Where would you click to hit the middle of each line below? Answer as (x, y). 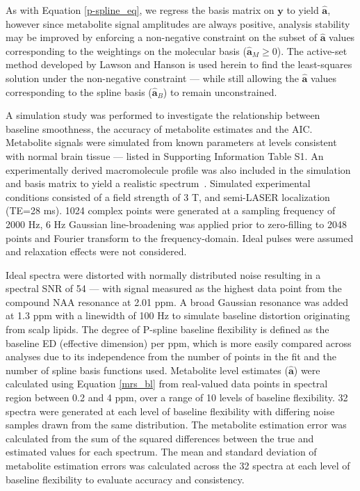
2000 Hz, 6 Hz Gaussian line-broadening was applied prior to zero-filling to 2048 (176, 224)
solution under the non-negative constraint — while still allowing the (152, 78)
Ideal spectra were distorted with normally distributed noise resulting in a (163, 274)
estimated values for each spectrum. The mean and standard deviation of (161, 452)
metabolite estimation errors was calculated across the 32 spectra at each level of (178, 465)
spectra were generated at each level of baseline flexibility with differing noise (170, 411)
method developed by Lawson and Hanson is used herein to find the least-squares (179, 64)
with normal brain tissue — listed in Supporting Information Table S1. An (165, 155)
